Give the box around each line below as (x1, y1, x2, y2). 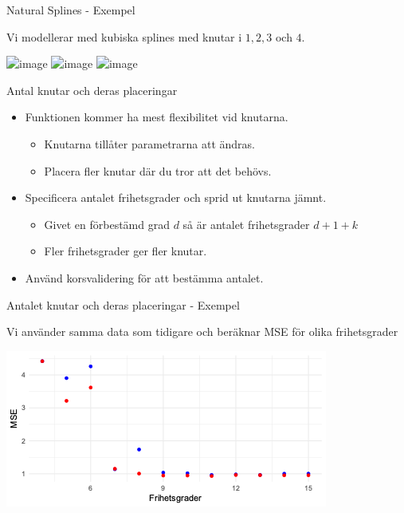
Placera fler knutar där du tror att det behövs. (44, 162, 272, 179)
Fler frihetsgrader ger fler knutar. (44, 243, 207, 259)
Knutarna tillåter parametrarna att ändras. (44, 135, 256, 152)
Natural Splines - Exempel (6, 2, 135, 18)
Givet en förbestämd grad (44, 215, 170, 232)
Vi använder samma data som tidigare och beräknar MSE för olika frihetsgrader (6, 323, 398, 340)
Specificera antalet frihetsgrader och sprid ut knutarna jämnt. (25, 189, 327, 206)
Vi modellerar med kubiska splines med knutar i (6, 28, 242, 45)
